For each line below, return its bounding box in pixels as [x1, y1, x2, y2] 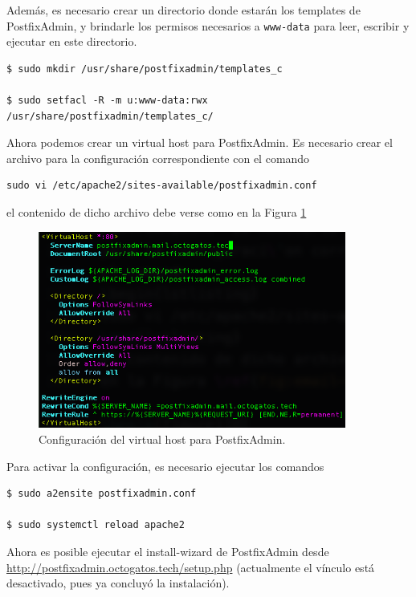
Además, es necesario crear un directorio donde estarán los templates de [6, 2, 361, 18]
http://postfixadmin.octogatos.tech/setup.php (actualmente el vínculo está [6, 558, 375, 575]
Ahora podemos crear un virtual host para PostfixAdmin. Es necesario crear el [6, 134, 393, 151]
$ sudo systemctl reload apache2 [6, 519, 185, 531]
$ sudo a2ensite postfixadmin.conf [6, 488, 197, 500]
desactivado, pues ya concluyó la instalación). [6, 575, 230, 591]
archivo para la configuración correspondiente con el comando [6, 149, 310, 166]
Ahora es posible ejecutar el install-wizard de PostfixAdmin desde [6, 542, 329, 559]
